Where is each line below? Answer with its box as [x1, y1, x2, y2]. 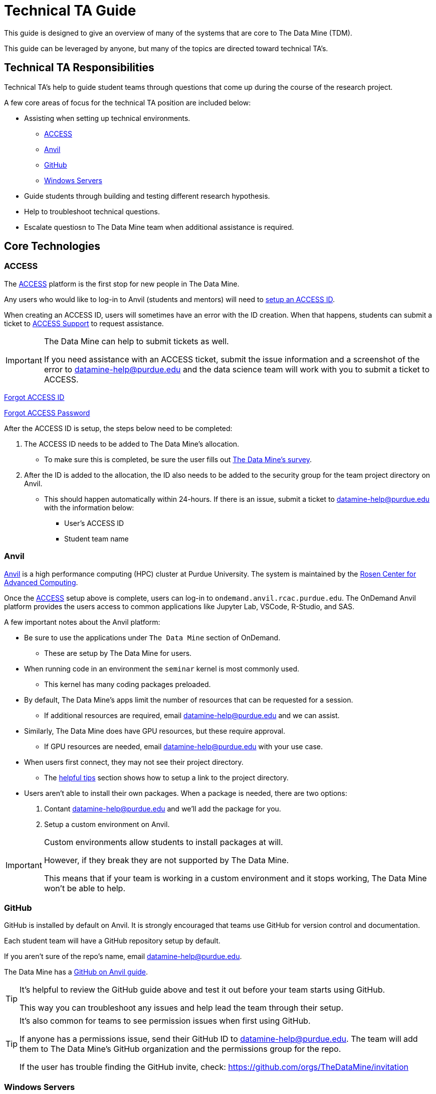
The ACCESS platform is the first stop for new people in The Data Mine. [4, 279, 240, 288]
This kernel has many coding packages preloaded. [44, 679, 211, 689]
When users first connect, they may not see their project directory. [24, 757, 244, 766]
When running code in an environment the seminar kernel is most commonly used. [24, 664, 300, 673]
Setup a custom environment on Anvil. [44, 819, 170, 829]
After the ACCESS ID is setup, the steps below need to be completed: [4, 424, 233, 433]
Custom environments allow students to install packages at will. [44, 837, 283, 847]
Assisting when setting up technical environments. [24, 113, 190, 122]
